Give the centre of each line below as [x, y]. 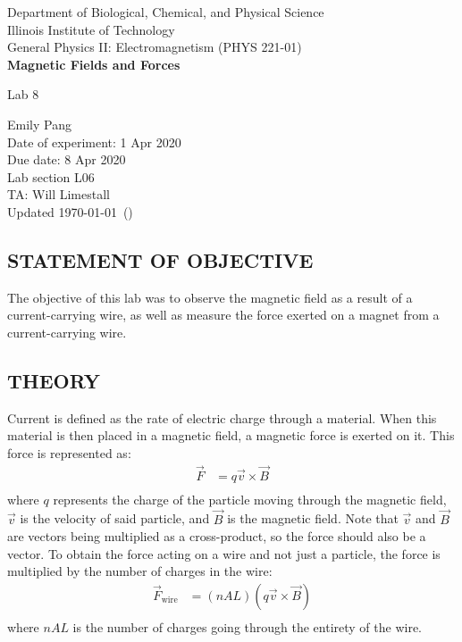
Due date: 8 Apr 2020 [67, 159]
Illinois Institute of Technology [91, 29]
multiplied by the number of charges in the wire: [140, 571]
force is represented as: [69, 452]
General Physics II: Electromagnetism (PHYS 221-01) [155, 47]
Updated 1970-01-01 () [70, 211]
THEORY [54, 380]
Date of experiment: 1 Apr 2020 [94, 142]
